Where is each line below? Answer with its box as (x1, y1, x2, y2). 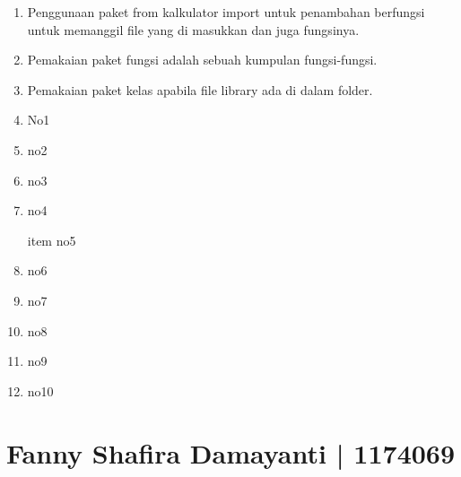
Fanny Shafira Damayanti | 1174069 (6, 434, 456, 471)
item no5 (27, 230, 76, 249)
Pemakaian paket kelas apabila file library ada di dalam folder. (27, 80, 373, 99)
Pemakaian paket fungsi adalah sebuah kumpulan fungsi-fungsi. (27, 50, 378, 69)
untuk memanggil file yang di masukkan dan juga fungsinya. (27, 20, 360, 39)
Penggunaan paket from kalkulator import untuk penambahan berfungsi (27, 3, 425, 21)
